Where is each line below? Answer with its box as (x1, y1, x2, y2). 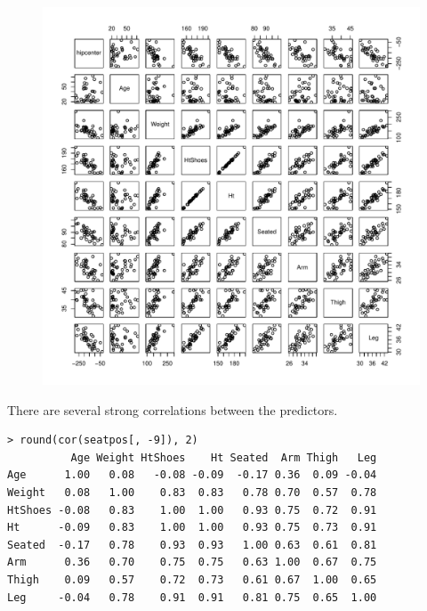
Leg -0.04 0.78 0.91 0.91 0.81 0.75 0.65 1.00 (7, 591, 377, 604)
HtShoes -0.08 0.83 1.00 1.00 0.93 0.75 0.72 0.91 (7, 503, 377, 517)
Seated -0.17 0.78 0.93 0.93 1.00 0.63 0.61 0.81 (7, 538, 377, 551)
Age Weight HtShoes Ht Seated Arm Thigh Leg (70, 451, 377, 464)
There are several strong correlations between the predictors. (7, 400, 338, 419)
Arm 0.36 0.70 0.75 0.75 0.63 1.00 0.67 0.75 (7, 556, 377, 569)
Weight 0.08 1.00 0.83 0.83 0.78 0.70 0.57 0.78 (7, 485, 377, 499)
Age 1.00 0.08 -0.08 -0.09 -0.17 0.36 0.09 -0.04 (7, 468, 377, 482)
